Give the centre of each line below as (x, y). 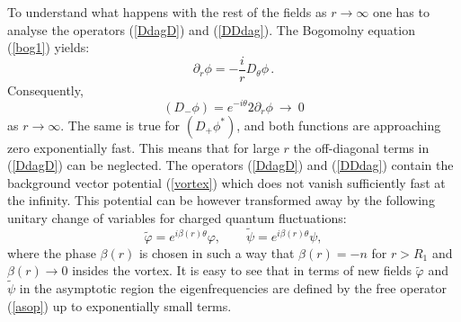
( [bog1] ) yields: (49, 47)
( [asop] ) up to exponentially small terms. (120, 305)
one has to (401, 12)
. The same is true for (120, 125)
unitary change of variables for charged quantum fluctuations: (177, 217)
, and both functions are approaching (339, 125)
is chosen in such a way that (217, 252)
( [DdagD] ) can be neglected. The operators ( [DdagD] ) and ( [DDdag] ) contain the (230, 165)
